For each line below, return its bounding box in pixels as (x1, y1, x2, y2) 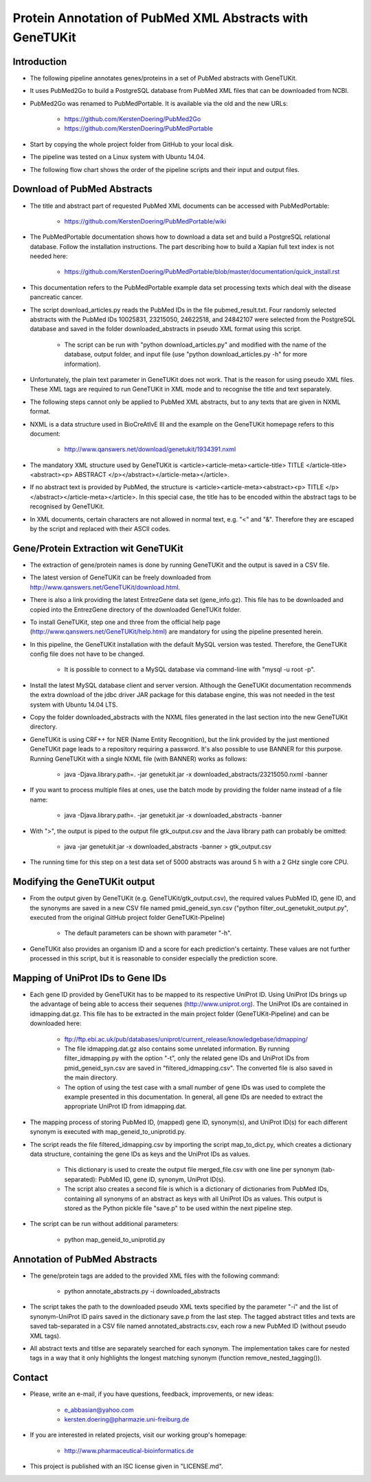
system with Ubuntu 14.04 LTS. (30, 700, 118, 709)
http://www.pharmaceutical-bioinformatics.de (64, 1446, 194, 1454)
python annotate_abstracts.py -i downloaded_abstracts (64, 1287, 221, 1295)
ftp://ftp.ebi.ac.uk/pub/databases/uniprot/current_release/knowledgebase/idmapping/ (64, 1035, 308, 1043)
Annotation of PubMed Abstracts (12, 1253, 157, 1265)
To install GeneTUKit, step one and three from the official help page (30, 618, 221, 626)
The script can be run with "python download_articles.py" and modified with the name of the (64, 341, 326, 349)
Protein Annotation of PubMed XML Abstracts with (12, 10, 308, 25)
